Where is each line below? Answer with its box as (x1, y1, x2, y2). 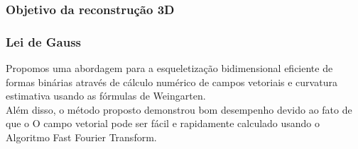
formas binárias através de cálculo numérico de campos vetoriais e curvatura (6, 74, 337, 89)
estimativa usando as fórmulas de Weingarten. (6, 88, 206, 103)
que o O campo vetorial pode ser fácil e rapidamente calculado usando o (6, 116, 320, 131)
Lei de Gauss (6, 32, 82, 50)
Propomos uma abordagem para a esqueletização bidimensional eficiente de (6, 61, 333, 76)
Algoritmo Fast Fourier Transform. (6, 130, 157, 145)
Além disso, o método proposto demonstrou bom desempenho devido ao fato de (6, 102, 352, 117)
